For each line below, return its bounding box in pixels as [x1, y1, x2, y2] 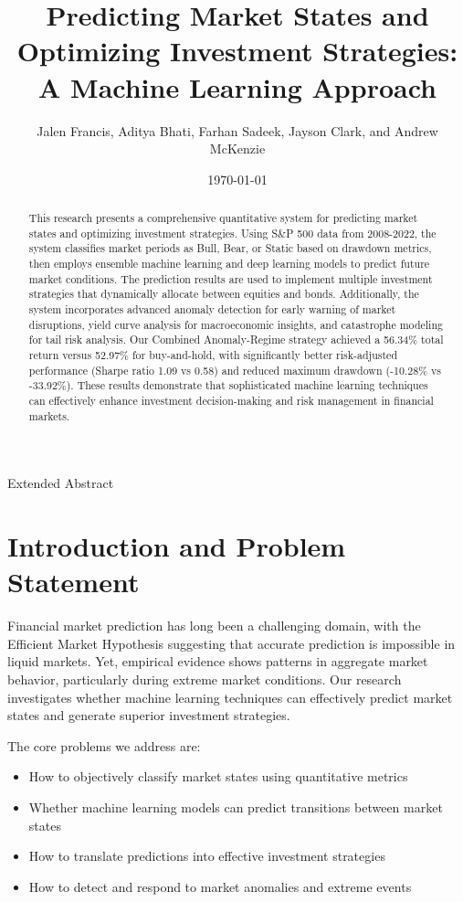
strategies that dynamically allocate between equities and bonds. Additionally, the [28, 286, 419, 302]
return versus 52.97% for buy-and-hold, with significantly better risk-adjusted [28, 346, 398, 362]
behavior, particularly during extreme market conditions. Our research [7, 669, 402, 688]
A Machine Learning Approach [38, 68, 437, 105]
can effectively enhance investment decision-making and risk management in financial [28, 392, 434, 408]
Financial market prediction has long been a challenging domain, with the [7, 616, 421, 635]
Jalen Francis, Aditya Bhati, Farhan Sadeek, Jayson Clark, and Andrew [37, 121, 438, 140]
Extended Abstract [7, 473, 114, 493]
